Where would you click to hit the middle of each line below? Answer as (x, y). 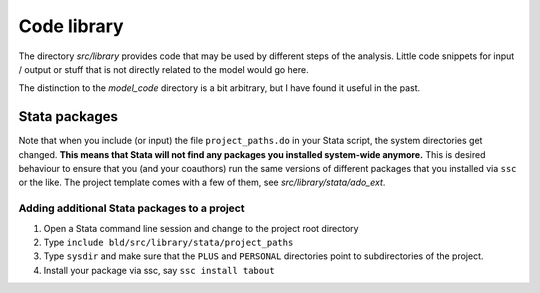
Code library (71, 26)
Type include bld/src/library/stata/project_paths (168, 242)
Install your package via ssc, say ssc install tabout (159, 270)
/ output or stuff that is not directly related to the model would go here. (163, 69)
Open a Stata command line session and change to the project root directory (201, 228)
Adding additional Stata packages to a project (131, 208)
